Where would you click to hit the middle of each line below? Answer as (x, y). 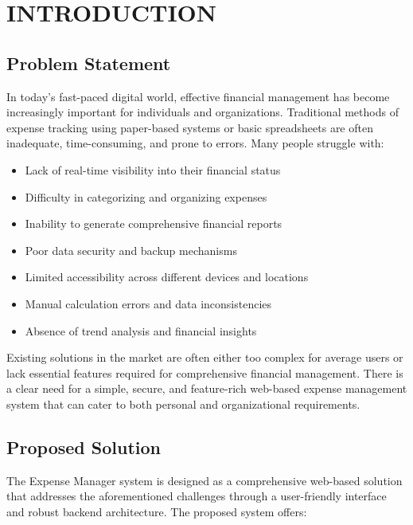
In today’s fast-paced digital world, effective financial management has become (198, 96)
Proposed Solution (84, 447)
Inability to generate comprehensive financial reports (154, 223)
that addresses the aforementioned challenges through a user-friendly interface (197, 496)
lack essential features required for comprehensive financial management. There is (205, 372)
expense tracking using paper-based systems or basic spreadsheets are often (190, 127)
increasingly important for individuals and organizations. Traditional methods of (203, 112)
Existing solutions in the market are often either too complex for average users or (205, 357)
